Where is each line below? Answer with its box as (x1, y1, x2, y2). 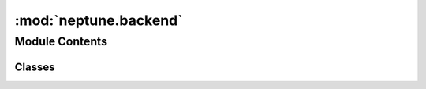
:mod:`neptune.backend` (14, 12, 183, 29)
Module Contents (14, 34, 108, 48)
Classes (14, 60, 55, 73)
